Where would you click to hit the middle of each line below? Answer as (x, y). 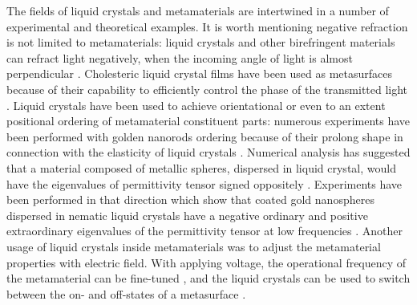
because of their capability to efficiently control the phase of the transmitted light (207, 89)
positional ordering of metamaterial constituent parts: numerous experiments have (208, 121)
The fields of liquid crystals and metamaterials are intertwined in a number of (198, 10)
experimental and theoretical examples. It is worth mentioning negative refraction (207, 26)
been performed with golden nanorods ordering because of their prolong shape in (205, 136)
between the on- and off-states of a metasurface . (126, 293)
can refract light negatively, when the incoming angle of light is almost (180, 57)
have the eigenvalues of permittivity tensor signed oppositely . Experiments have (204, 183)
